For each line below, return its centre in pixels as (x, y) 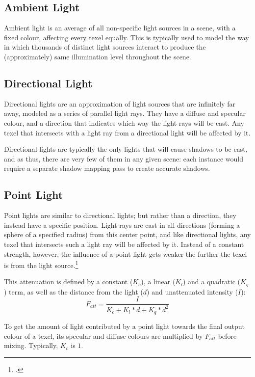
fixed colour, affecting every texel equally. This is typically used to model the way (127, 37)
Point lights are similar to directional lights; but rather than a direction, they (120, 215)
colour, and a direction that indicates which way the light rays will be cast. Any (124, 122)
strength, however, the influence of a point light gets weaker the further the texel (126, 254)
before (227, 336)
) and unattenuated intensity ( (192, 291)
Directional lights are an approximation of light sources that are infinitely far (120, 103)
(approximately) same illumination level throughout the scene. (98, 56)
